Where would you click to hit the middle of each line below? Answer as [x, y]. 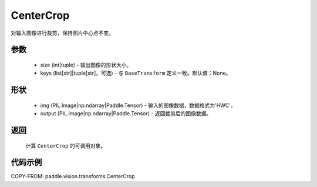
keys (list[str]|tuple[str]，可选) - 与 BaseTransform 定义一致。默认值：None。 [136, 73]
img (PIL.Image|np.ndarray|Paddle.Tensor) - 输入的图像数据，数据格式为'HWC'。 [138, 105]
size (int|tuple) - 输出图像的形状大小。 [86, 65]
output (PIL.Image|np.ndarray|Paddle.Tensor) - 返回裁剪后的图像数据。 [126, 113]
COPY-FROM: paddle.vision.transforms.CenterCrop [73, 176]
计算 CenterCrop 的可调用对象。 [66, 146]
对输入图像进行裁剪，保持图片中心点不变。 [62, 33]
